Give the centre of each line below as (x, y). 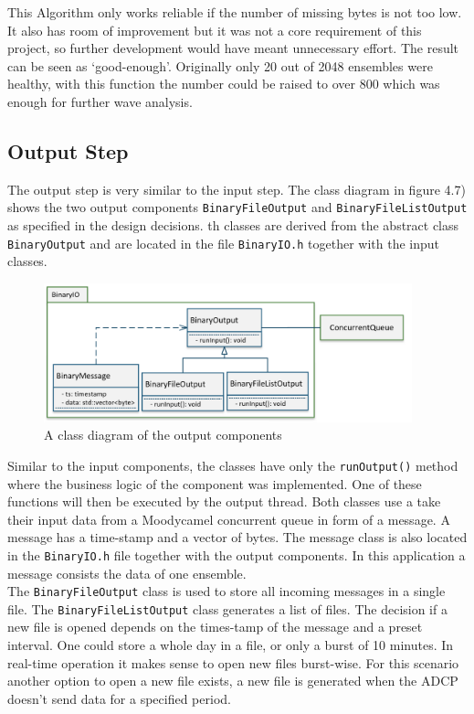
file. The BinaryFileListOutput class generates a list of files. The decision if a (227, 608)
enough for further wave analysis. (100, 101)
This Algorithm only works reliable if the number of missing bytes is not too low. (235, 12)
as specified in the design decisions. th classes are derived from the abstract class (233, 225)
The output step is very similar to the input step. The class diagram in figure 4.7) (237, 189)
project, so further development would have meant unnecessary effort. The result (233, 48)
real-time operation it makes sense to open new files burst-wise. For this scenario (233, 662)
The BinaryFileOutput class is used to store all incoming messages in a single (226, 591)
